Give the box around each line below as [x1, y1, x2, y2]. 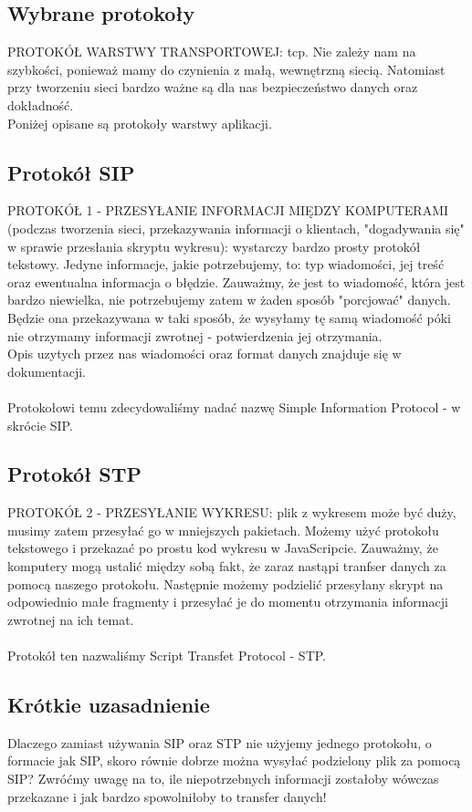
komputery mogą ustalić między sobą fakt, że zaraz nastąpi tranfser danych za [7, 557, 446, 576]
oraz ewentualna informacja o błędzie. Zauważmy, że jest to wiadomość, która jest [7, 272, 466, 291]
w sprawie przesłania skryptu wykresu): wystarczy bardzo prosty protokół [7, 236, 421, 255]
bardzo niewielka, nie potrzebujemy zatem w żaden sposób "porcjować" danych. [7, 290, 451, 309]
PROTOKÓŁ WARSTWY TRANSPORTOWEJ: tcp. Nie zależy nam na [7, 42, 416, 61]
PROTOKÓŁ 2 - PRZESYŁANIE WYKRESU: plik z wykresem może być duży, [7, 503, 456, 522]
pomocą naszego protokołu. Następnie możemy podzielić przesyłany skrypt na [7, 574, 444, 593]
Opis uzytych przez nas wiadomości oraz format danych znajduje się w [7, 344, 402, 363]
